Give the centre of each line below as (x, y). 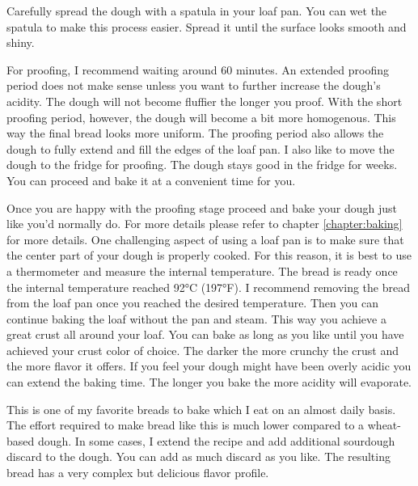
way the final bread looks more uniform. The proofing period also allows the (195, 133)
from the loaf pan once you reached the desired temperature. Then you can (192, 303)
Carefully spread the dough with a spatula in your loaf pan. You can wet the (197, 11)
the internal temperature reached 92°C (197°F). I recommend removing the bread (208, 287)
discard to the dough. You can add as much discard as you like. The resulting (198, 456)
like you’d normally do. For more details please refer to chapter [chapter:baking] (205, 224)
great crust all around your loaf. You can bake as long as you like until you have (205, 334)
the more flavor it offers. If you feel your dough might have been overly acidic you (209, 366)
